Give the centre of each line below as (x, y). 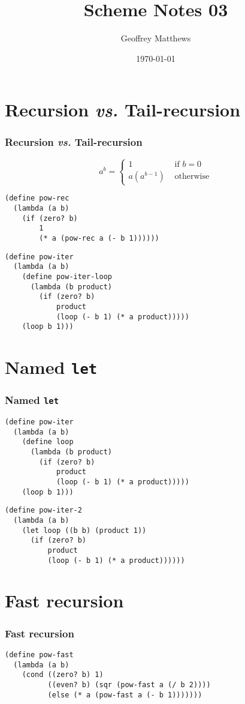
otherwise (192, 177)
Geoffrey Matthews (156, 38)
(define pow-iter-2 (43, 510)
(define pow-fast (39, 654)
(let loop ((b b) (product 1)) (84, 530)
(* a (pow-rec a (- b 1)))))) (99, 238)
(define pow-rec (37, 198)
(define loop (48, 442)
